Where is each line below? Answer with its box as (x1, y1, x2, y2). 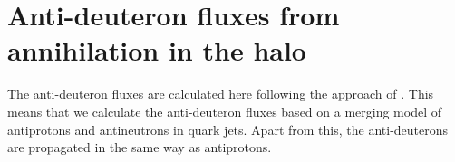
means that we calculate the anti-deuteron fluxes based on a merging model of (7, 101, 441, 120)
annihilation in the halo (7, 32, 306, 69)
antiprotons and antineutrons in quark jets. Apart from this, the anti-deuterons (7, 119, 449, 138)
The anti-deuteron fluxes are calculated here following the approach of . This (7, 84, 434, 103)
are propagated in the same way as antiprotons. (7, 138, 272, 157)
